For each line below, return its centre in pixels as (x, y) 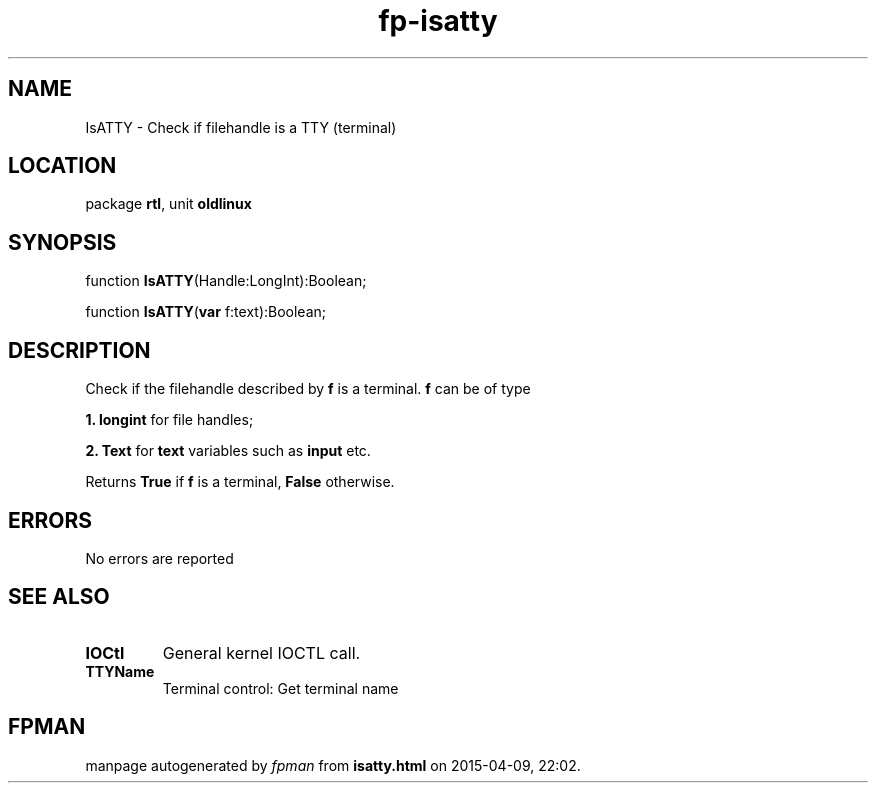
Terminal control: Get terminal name (280, 688)
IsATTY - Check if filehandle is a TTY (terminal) (241, 127)
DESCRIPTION (79, 350)
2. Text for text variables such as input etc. (228, 451)
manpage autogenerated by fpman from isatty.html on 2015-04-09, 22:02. (333, 765)
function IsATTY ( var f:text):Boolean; (206, 312)
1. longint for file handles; (169, 420)
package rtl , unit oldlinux (168, 204)
